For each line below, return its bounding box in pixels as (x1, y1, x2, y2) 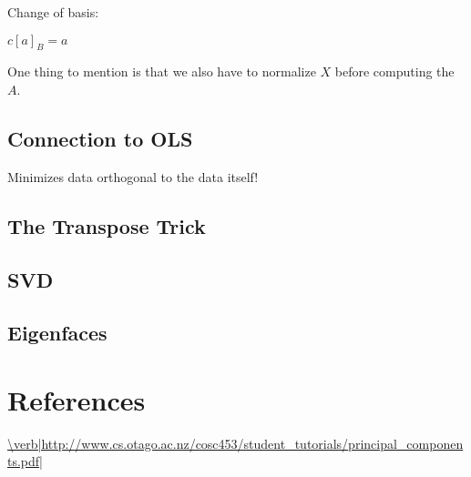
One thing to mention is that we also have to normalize (7, 62, 316, 81)
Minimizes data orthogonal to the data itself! (7, 167, 259, 186)
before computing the (334, 62, 455, 81)
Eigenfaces (7, 319, 108, 347)
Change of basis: (7, 3, 99, 21)
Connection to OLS (7, 124, 193, 152)
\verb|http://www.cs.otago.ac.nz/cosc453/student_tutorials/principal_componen (7, 433, 464, 452)
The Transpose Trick (7, 211, 206, 239)
